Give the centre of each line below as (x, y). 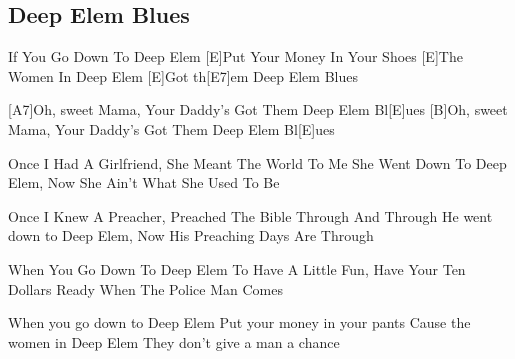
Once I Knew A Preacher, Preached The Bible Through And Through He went (250, 215)
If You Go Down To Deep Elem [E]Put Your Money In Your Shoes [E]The (235, 56)
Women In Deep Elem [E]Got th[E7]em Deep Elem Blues (183, 75)
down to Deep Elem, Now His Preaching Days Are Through (191, 235)
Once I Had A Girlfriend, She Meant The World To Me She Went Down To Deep (257, 162)
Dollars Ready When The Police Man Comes (145, 288)
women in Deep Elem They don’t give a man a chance (174, 341)
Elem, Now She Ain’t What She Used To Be (144, 182)
